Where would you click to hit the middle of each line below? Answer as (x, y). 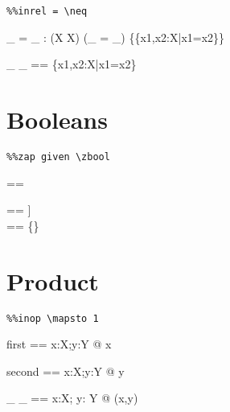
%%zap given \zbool (58, 157)
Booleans (57, 119)
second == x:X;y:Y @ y (66, 371)
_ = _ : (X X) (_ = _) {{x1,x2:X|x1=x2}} (116, 37)
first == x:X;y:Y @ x (59, 344)
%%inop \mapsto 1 (53, 318)
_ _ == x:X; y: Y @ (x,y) (72, 398)
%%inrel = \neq (47, 11)
